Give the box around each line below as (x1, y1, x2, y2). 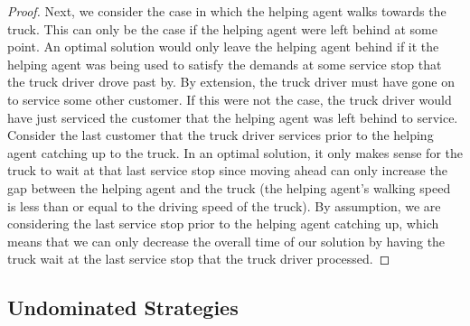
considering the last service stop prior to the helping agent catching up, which (7, 214, 439, 233)
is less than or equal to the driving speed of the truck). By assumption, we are (7, 196, 441, 215)
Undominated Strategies (7, 293, 239, 321)
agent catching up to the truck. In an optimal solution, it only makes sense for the (7, 143, 463, 162)
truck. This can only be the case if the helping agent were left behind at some (7, 19, 437, 38)
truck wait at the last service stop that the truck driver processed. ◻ (7, 249, 390, 268)
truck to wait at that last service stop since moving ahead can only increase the (7, 161, 447, 180)
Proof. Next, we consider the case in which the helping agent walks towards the (7, 2, 446, 20)
